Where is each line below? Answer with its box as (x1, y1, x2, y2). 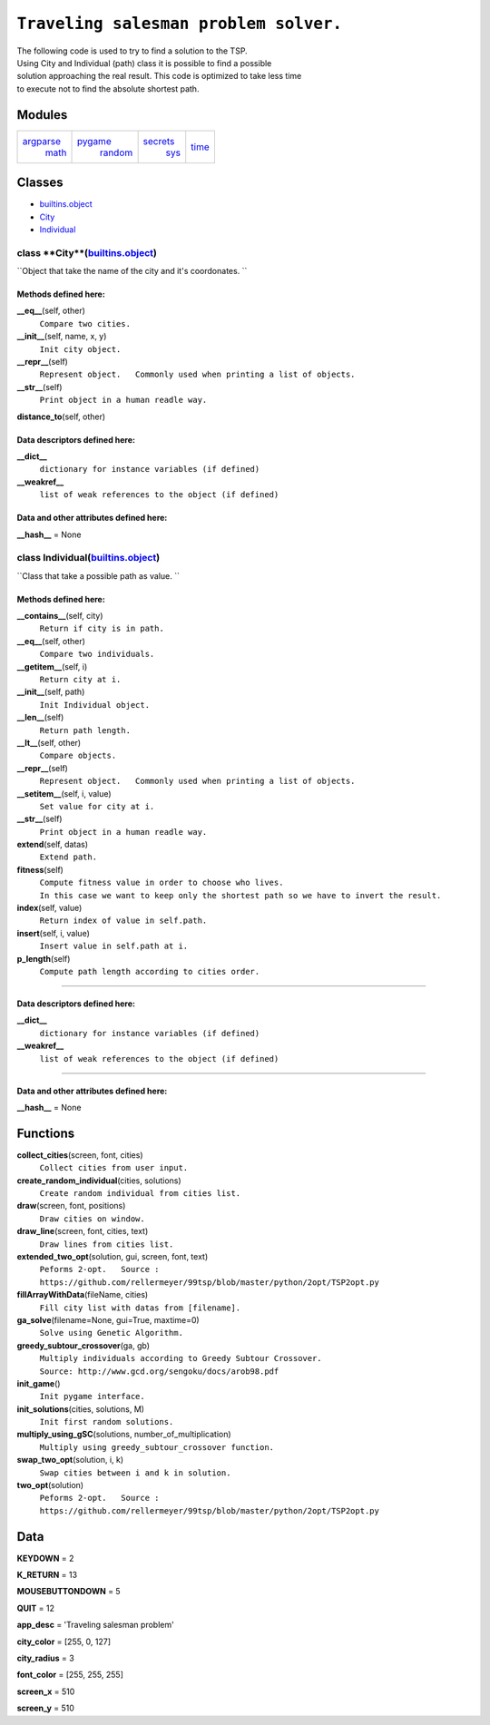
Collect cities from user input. (39, 1162, 189, 1173)
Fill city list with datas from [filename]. (39, 1302, 241, 1313)
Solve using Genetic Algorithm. (39, 1328, 183, 1338)
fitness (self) (16, 864, 64, 875)
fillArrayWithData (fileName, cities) (16, 1289, 149, 1300)
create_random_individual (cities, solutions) (16, 1175, 181, 1186)
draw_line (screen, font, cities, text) (16, 1226, 149, 1237)
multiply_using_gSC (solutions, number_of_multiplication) (16, 1429, 231, 1440)
